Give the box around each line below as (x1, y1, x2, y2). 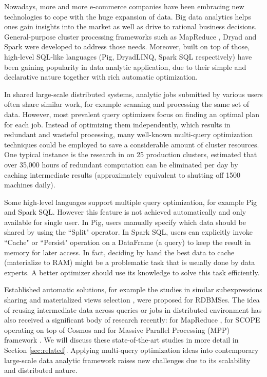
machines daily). (4, 179, 55, 190)
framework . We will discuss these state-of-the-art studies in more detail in (4, 334, 239, 345)
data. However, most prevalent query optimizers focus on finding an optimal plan (4, 108, 260, 119)
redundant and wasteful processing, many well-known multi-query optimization (4, 129, 253, 140)
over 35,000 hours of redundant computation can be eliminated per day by (4, 159, 238, 169)
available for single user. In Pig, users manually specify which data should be (4, 216, 246, 227)
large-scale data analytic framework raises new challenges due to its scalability (4, 354, 251, 365)
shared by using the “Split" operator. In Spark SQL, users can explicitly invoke (4, 227, 253, 237)
